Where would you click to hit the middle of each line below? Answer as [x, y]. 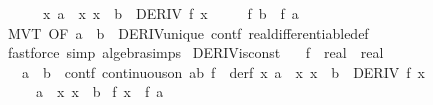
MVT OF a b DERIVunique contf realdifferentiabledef [188, 32]
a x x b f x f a [99, 91]
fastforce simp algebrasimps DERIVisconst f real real [195, 52]
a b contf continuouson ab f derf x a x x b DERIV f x [223, 71]
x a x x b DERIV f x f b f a [170, 13]
